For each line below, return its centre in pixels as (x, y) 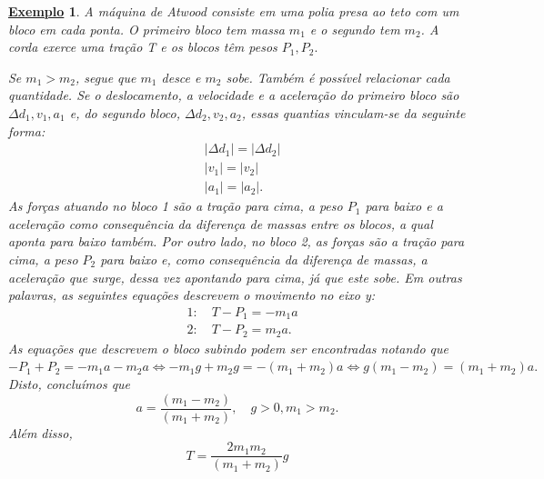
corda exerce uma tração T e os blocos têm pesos (143, 47)
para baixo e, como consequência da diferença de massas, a (264, 259)
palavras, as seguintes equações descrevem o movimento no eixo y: (191, 295)
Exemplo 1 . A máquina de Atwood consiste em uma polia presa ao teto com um (234, 11)
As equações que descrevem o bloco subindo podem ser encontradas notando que (228, 348)
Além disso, (40, 432)
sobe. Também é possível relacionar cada (338, 77)
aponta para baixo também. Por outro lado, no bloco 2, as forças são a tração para (237, 241)
